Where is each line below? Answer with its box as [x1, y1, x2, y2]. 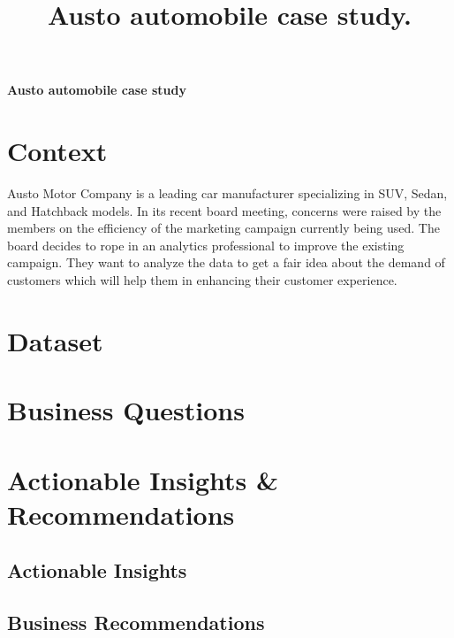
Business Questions [7, 392, 245, 428]
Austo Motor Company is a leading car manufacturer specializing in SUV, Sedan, [7, 184, 448, 203]
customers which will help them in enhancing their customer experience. [7, 271, 397, 289]
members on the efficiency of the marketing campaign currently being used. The [7, 219, 440, 237]
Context [7, 133, 108, 169]
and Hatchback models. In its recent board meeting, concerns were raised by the [7, 201, 442, 219]
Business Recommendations [7, 609, 265, 636]
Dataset [7, 322, 103, 358]
